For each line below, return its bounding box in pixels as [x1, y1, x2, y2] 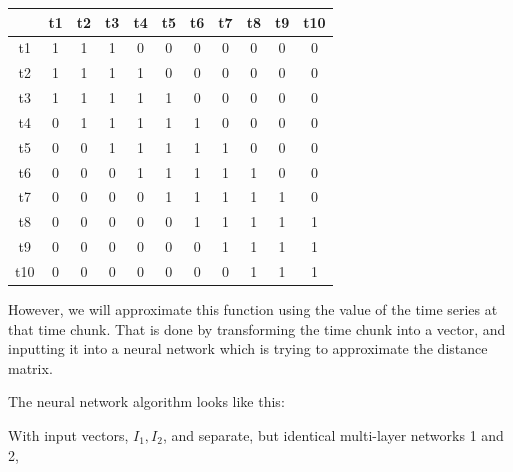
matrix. [8, 357, 53, 378]
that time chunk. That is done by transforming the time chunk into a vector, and [8, 318, 506, 339]
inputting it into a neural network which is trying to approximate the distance [8, 338, 488, 359]
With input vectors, [8, 425, 129, 445]
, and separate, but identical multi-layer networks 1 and [162, 425, 504, 445]
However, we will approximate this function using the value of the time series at [8, 299, 498, 320]
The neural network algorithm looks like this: [8, 391, 285, 412]
